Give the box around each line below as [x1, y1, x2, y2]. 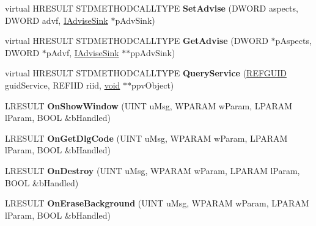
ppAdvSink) [130, 46, 175, 59]
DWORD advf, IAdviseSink [5, 13, 108, 26]
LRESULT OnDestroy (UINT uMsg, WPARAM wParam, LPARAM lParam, [5, 164, 300, 177]
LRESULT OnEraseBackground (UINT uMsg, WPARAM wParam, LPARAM [5, 197, 309, 210]
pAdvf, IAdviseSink [46, 46, 119, 59]
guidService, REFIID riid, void [5, 78, 120, 91]
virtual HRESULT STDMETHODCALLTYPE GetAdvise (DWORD [5, 34, 268, 47]
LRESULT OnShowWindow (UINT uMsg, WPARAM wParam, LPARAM [5, 99, 293, 112]
